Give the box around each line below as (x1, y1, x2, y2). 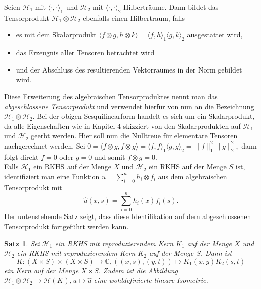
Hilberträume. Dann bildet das (123, 2, 219, 12)
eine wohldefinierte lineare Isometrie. (94, 275, 208, 285)
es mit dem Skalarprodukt (16, 29, 97, 40)
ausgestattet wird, (187, 29, 243, 40)
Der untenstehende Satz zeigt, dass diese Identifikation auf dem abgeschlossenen (4, 211, 251, 222)
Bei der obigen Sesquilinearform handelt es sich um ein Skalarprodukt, (37, 111, 255, 121)
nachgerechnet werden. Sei (4, 140, 85, 151)
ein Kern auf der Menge (4, 265, 79, 275)
